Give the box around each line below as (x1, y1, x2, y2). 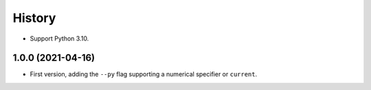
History (12, 10, 56, 25)
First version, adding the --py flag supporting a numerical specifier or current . (30, 70, 258, 78)
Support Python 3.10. (30, 34, 89, 43)
